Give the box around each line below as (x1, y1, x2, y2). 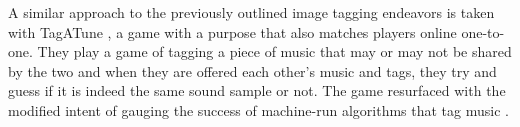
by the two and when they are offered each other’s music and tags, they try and (8, 60, 497, 81)
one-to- (461, 21, 505, 42)
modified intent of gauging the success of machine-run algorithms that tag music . (8, 99, 509, 120)
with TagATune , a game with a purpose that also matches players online (8, 21, 457, 42)
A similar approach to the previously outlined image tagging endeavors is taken (8, 2, 495, 22)
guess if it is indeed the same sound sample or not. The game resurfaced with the (8, 80, 506, 101)
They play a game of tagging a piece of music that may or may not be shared (37, 41, 512, 62)
